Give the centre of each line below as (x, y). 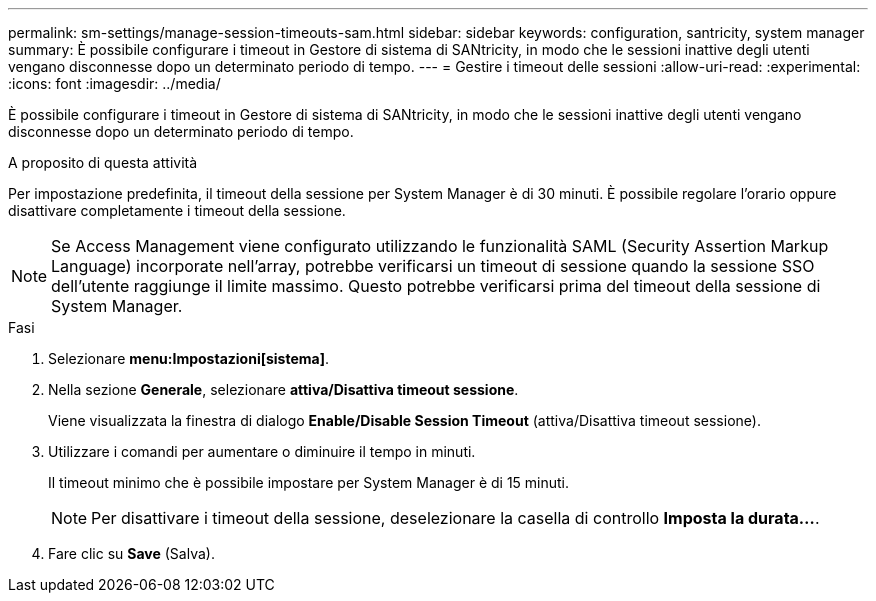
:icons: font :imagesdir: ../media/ (114, 83)
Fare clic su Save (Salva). (131, 553)
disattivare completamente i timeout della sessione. (177, 210)
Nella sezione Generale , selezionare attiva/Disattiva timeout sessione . (283, 389)
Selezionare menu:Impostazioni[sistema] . (189, 358)
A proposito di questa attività (103, 162)
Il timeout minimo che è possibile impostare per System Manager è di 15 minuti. (309, 482)
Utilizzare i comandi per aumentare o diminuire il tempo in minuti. (262, 451)
